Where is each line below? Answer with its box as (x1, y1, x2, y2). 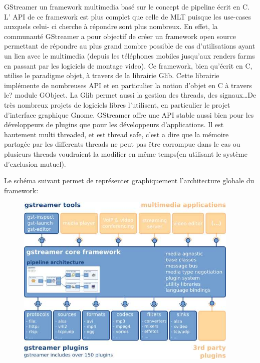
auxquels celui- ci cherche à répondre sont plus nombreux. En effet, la (4, 21, 218, 32)
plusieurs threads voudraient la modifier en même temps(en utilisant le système (4, 148, 247, 159)
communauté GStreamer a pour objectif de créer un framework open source (4, 31, 236, 41)
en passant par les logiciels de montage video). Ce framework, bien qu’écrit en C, (4, 60, 252, 71)
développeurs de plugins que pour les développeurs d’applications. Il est (4, 119, 224, 130)
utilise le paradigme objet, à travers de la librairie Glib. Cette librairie (4, 70, 219, 81)
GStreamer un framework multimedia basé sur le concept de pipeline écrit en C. (4, 2, 250, 12)
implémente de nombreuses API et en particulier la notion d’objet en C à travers (4, 80, 252, 90)
